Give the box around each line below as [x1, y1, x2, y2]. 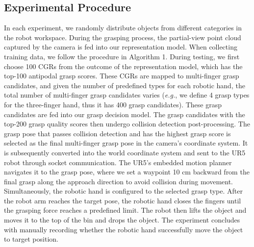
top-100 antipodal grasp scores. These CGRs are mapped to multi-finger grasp [4, 71, 239, 81]
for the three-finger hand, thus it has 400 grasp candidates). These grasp [4, 99, 222, 109]
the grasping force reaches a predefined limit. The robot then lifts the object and [4, 205, 247, 215]
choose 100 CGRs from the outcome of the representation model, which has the [4, 61, 243, 71]
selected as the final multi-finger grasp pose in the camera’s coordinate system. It [4, 138, 248, 148]
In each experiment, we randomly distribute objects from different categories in [4, 23, 242, 33]
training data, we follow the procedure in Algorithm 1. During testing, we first [4, 51, 240, 61]
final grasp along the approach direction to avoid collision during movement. [4, 176, 233, 186]
